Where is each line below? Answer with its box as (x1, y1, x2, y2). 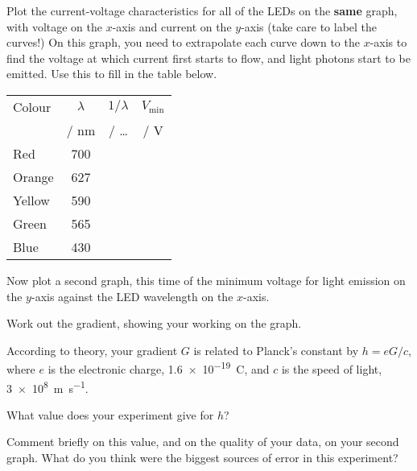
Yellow (13, 190, 50, 209)
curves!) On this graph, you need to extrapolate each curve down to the (6, 34, 360, 51)
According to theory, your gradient (6, 341, 178, 358)
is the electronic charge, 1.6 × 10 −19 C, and (47, 358, 270, 377)
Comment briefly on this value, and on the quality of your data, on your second (6, 433, 399, 450)
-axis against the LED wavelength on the (31, 287, 233, 304)
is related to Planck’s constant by (193, 341, 359, 358)
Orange (13, 167, 54, 186)
